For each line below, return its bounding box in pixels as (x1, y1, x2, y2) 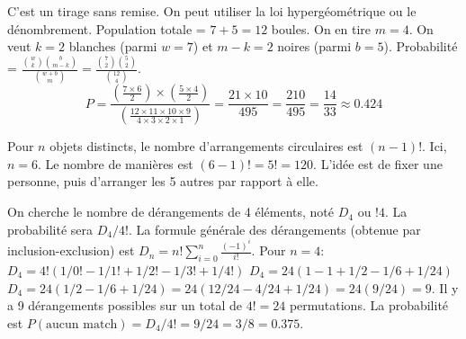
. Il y (431, 278, 459, 297)
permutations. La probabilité (289, 296, 449, 315)
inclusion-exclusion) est (7, 241, 135, 260)
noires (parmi (277, 37, 352, 56)
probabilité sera (7, 219, 94, 238)
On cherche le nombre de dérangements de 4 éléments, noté (7, 202, 335, 221)
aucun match (46, 317, 118, 331)
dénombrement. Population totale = (7, 19, 206, 38)
